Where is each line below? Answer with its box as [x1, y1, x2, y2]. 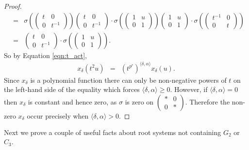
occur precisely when [27, 110, 89, 120]
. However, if [170, 84, 208, 94]
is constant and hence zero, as [28, 96, 117, 106]
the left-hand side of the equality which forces [4, 84, 140, 94]
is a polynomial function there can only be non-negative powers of [30, 75, 227, 85]
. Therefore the [185, 96, 230, 106]
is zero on [125, 96, 154, 106]
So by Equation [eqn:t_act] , [4, 50, 87, 60]
